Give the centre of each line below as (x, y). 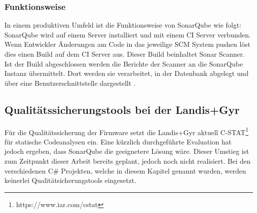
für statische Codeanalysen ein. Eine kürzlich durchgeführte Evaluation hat (118, 141)
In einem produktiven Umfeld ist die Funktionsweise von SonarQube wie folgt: (123, 25)
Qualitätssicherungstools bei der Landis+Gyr (122, 109)
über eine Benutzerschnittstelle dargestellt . (70, 83)
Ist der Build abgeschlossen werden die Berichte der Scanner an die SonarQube (124, 63)
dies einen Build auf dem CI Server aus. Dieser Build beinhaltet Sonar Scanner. (125, 54)
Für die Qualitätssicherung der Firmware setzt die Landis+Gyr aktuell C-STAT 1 (127, 131)
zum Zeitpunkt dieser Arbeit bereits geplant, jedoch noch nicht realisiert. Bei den (128, 161)
